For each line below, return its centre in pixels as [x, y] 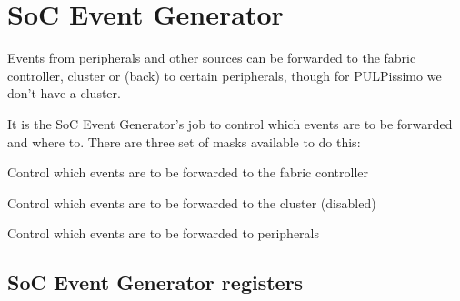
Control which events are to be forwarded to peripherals [163, 233]
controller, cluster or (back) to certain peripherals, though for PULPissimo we [225, 75]
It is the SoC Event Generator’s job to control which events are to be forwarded [230, 123]
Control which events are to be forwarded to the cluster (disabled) [192, 202]
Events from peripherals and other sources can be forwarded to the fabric [212, 58]
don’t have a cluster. [64, 93]
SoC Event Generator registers [155, 282]
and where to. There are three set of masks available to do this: [184, 141]
